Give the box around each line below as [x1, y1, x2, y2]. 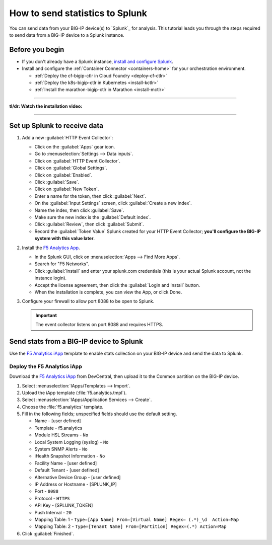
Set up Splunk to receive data [9, 121, 103, 130]
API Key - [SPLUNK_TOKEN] [34, 502, 93, 508]
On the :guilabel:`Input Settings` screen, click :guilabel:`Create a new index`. [34, 200, 192, 206]
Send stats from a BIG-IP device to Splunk [9, 337, 143, 346]
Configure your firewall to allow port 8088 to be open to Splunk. [22, 298, 155, 304]
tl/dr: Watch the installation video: [9, 103, 83, 109]
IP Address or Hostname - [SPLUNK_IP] [34, 481, 117, 487]
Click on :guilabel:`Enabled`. [34, 172, 93, 178]
